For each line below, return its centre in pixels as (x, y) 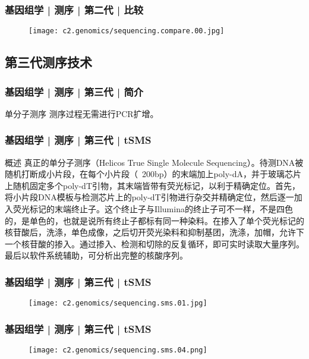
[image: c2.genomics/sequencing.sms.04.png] (118, 350)
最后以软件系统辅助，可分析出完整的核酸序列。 (96, 255)
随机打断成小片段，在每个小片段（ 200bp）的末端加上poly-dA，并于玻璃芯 (149, 174)
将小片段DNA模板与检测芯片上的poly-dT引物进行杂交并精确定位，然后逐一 (149, 197)
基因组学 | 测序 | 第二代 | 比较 (74, 9)
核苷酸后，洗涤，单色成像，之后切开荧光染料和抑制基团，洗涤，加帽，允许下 (154, 232)
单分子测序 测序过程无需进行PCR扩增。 (82, 113)
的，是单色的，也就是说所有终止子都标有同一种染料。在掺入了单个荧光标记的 (154, 220)
